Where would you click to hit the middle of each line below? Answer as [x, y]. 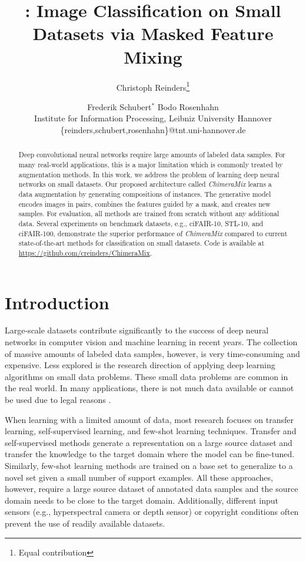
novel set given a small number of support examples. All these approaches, [139, 477]
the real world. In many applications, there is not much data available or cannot [149, 388]
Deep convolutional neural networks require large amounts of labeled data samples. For [152, 155]
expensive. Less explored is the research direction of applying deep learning [140, 365]
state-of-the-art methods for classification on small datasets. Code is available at [142, 243]
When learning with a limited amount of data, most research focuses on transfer [149, 419]
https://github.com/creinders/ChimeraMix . [85, 252]
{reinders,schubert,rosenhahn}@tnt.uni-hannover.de [153, 129]
